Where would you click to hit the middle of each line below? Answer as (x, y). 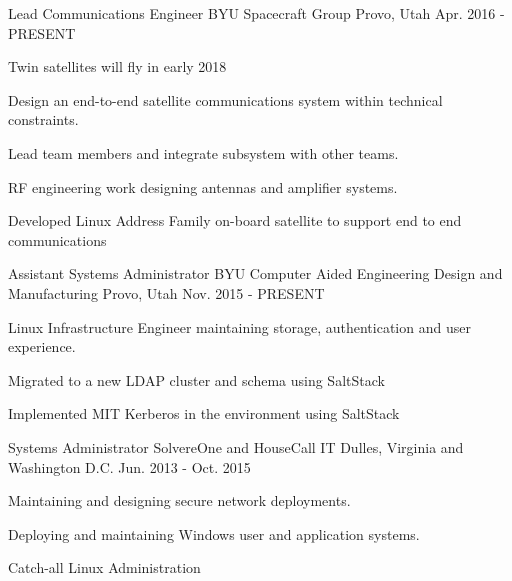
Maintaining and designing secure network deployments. (179, 500)
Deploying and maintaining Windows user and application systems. (214, 533)
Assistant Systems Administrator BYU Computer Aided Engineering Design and (255, 273)
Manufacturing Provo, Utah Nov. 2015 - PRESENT (166, 292)
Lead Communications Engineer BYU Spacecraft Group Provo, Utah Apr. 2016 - (256, 13)
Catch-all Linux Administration (104, 567)
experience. (42, 346)
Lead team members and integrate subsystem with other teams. (203, 152)
